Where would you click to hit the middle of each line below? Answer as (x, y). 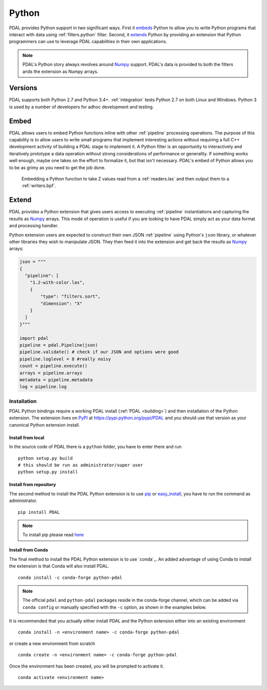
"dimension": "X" (61, 303)
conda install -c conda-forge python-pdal (70, 577)
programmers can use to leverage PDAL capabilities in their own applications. (88, 42)
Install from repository (33, 485)
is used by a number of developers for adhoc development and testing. (82, 107)
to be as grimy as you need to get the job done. (57, 167)
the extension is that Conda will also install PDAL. (59, 566)
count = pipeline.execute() (53, 366)
